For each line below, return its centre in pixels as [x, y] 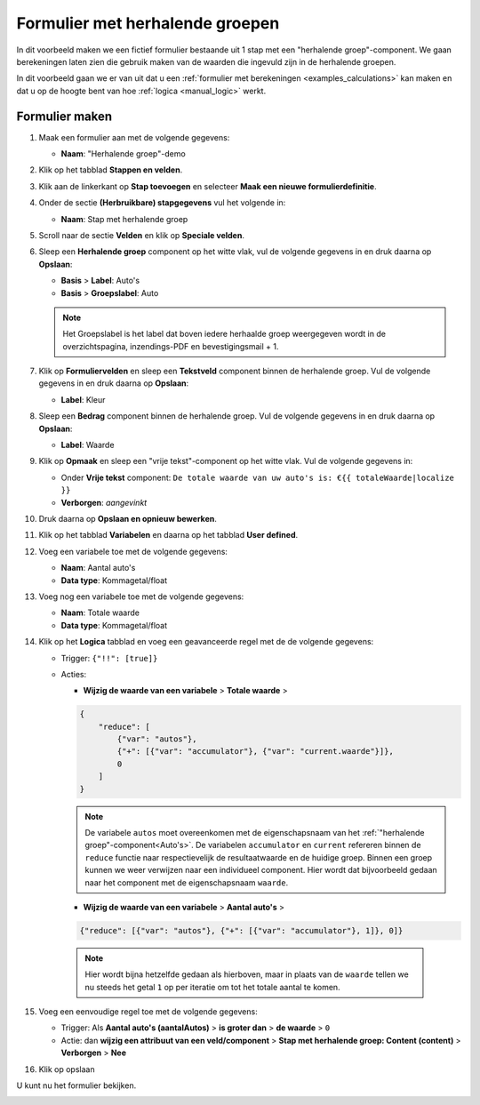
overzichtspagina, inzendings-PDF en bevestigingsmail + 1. [171, 346]
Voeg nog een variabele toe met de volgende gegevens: [141, 597]
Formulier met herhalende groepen [148, 23]
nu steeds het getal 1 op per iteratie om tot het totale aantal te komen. [213, 987]
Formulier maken [64, 116]
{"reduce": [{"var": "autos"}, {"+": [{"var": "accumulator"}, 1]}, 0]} [241, 930]
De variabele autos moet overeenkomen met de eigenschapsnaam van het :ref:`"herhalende [255, 833]
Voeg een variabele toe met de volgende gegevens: [133, 551]
